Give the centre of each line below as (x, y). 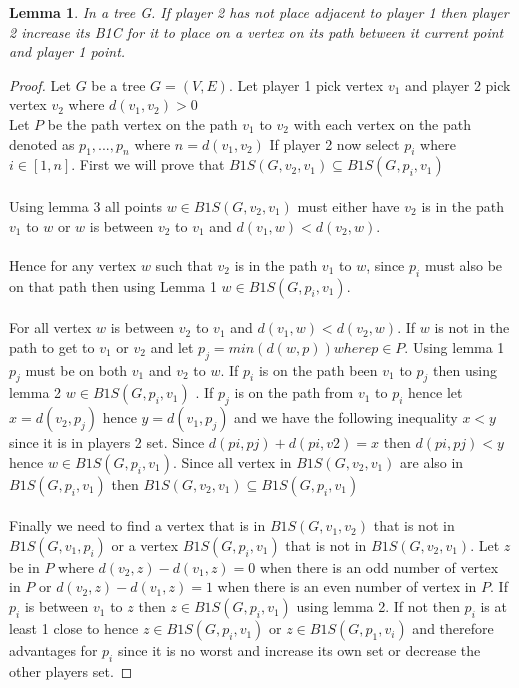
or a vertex (145, 544)
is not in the (472, 327)
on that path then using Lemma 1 (113, 285)
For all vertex (50, 327)
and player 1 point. (67, 51)
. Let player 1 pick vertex (306, 84)
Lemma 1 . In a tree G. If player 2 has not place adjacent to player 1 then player (259, 12)
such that (184, 264)
